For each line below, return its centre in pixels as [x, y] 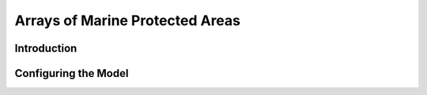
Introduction [46, 48]
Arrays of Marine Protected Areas [128, 20]
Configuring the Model [72, 73]
